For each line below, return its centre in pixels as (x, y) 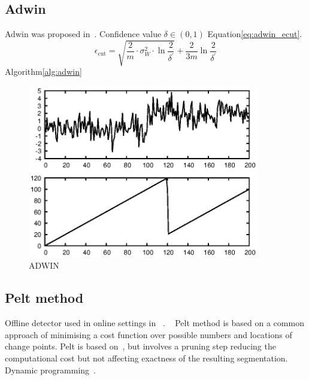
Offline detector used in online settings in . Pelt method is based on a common (154, 323)
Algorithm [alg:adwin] (43, 72)
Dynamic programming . (50, 370)
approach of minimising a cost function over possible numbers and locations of (149, 334)
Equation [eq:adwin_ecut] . (255, 34)
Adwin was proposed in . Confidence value (83, 34)
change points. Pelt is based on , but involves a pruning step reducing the (140, 346)
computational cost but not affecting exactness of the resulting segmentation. (146, 358)
